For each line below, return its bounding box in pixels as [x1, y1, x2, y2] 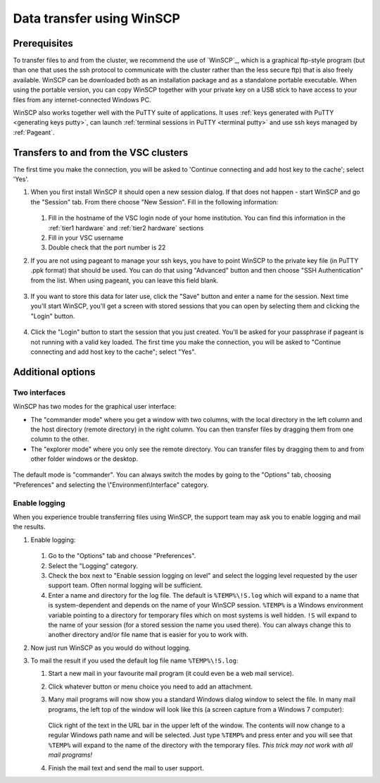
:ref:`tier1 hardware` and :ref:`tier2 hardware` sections [48, 223, 204, 232]
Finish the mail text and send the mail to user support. [48, 763, 204, 772]
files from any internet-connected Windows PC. [13, 95, 151, 104]
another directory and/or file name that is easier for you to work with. [48, 631, 249, 639]
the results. [13, 522, 46, 531]
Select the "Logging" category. [48, 561, 139, 570]
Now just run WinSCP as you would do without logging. [30, 643, 191, 652]
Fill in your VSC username [48, 233, 124, 242]
